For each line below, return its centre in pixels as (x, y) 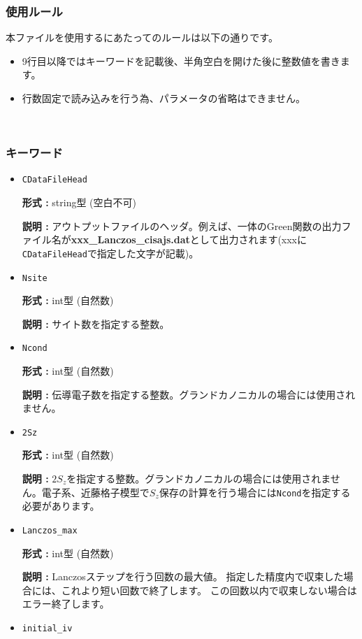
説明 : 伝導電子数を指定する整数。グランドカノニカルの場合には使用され (189, 394)
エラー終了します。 (66, 604)
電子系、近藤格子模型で (95, 492)
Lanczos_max (50, 530)
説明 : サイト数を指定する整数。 (96, 323)
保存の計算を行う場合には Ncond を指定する (255, 492)
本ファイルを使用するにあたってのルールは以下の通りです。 (142, 37)
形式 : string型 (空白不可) (79, 202)
